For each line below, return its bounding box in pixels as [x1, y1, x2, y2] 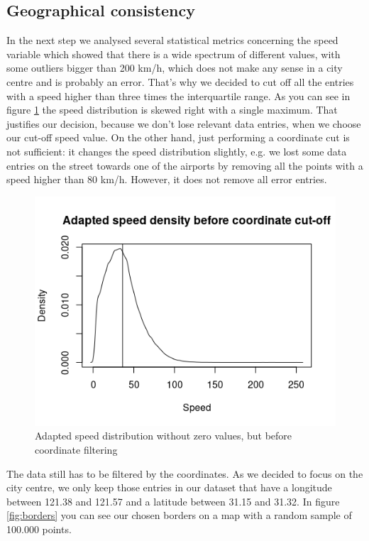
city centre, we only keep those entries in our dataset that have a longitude [6, 480, 332, 495]
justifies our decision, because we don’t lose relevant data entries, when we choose [6, 116, 361, 131]
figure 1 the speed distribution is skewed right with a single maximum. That [6, 102, 338, 117]
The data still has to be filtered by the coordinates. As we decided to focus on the [6, 466, 363, 481]
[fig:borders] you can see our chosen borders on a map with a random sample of [6, 508, 352, 523]
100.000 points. [6, 521, 72, 536]
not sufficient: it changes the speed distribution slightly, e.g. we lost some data [6, 143, 347, 158]
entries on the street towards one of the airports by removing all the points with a [6, 158, 363, 173]
